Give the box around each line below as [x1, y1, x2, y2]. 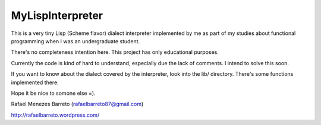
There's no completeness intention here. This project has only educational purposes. [11, 49, 219, 56]
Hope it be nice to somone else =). [11, 89, 96, 97]
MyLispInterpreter [11, 9, 103, 22]
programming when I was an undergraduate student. [11, 37, 140, 44]
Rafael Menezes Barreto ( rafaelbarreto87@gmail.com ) [11, 101, 144, 108]
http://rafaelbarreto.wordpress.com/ [11, 111, 100, 118]
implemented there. [11, 79, 59, 86]
